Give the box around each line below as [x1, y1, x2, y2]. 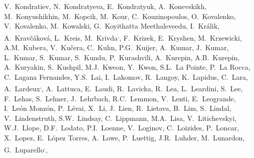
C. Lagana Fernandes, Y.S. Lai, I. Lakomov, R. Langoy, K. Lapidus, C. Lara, [4, 71, 248, 82]
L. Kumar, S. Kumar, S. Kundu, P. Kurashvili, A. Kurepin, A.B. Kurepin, [4, 52, 240, 62]
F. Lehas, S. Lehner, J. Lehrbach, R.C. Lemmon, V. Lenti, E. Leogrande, [4, 93, 236, 103]
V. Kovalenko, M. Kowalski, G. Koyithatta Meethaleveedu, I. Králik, [4, 21, 219, 31]
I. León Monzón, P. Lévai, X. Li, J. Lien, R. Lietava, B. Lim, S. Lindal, [4, 103, 231, 113]
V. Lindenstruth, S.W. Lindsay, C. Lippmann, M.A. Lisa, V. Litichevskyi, [4, 112, 237, 123]
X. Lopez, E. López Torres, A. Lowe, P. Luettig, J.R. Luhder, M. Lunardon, [4, 132, 245, 143]
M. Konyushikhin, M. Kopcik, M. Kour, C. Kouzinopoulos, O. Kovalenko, [4, 11, 236, 21]
